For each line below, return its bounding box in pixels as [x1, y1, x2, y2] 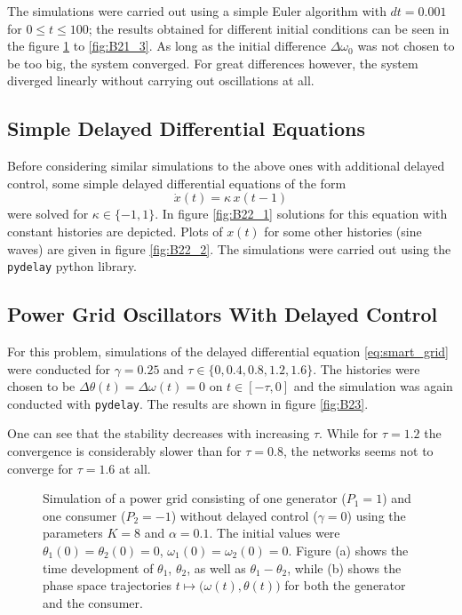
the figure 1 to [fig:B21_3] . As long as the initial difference [7, 36, 326, 55]
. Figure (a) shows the [288, 541, 409, 559]
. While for [319, 424, 378, 443]
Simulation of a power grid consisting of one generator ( [43, 489, 346, 507]
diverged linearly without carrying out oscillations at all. [7, 71, 315, 90]
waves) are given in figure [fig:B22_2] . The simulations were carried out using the [7, 239, 451, 258]
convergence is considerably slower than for [7, 442, 242, 460]
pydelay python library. [7, 257, 137, 276]
